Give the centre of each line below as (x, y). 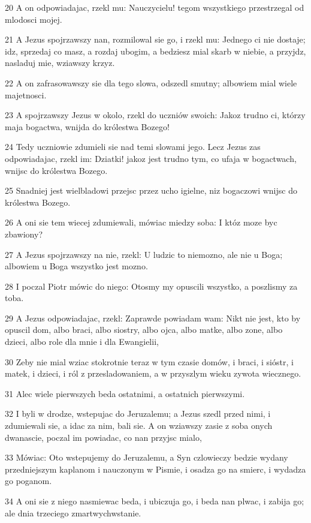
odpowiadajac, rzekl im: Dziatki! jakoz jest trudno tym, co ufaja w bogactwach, (151, 158)
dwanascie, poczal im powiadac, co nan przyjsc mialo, (103, 437)
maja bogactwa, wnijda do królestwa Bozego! (87, 126)
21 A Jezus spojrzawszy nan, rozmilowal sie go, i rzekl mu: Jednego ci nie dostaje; (155, 39)
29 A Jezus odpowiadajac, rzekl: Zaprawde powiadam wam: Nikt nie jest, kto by (153, 318)
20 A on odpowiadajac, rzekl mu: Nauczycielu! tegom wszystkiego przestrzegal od (155, 7)
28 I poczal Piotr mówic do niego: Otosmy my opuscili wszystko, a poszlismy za (151, 286)
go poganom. (28, 481)
